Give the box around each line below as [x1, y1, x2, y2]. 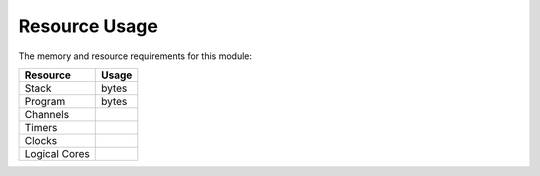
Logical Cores [24, 146, 90, 160]
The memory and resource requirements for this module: [18, 50, 252, 62]
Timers [24, 120, 58, 134]
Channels [24, 107, 70, 121]
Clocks [24, 133, 58, 147]
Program [24, 94, 66, 108]
